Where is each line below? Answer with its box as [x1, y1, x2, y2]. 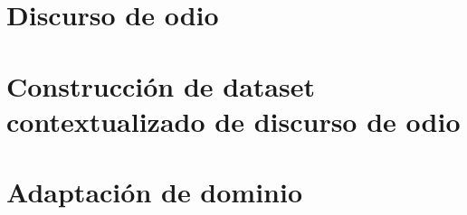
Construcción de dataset [6, 67, 315, 104]
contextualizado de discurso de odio [6, 102, 461, 139]
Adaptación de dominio [6, 173, 303, 210]
